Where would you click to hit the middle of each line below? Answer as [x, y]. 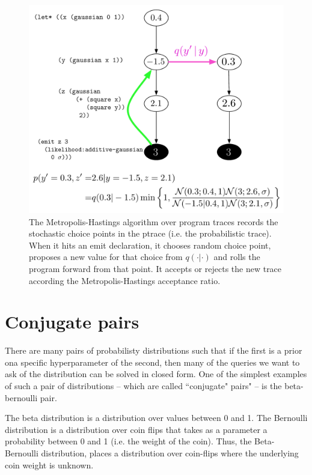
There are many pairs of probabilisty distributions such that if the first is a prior [154, 350]
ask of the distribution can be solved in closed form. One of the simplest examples [156, 374]
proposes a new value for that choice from [106, 257]
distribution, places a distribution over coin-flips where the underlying [170, 453]
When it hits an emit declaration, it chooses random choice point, [150, 245]
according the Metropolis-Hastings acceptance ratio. [125, 280]
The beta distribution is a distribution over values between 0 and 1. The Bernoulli [156, 418]
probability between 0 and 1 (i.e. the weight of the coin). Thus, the [128, 441]
